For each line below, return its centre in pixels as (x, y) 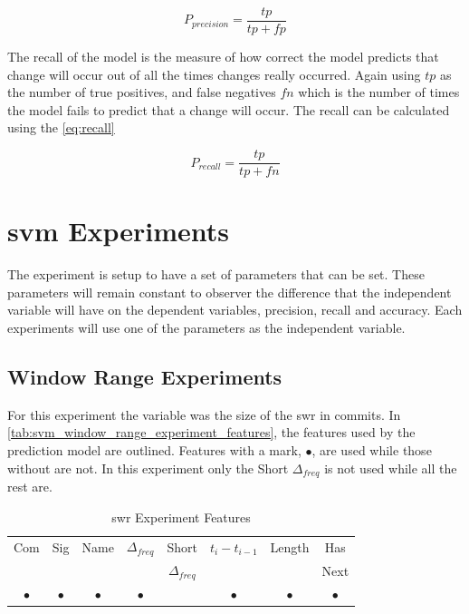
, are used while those (372, 449)
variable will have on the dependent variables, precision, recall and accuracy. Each (235, 310)
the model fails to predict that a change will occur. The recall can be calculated (229, 109)
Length (290, 546)
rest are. (30, 487)
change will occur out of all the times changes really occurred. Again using (214, 74)
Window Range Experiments (145, 376)
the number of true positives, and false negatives (142, 92)
